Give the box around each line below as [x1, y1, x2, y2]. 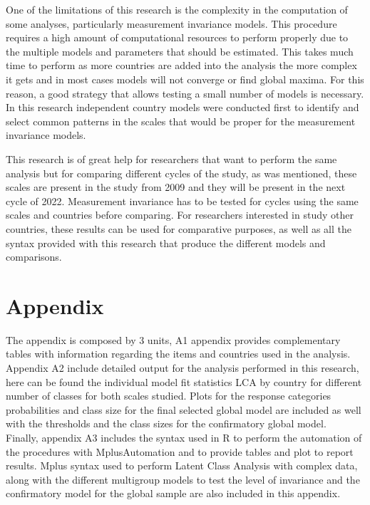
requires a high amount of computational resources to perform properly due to [6, 30, 349, 45]
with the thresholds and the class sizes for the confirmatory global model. [6, 416, 327, 431]
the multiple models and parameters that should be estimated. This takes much [6, 43, 354, 58]
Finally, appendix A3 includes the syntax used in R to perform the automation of [6, 429, 362, 444]
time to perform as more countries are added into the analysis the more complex [6, 58, 357, 73]
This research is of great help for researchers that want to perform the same [6, 151, 337, 166]
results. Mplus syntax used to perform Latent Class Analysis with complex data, [6, 458, 358, 473]
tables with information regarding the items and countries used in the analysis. [6, 346, 351, 361]
